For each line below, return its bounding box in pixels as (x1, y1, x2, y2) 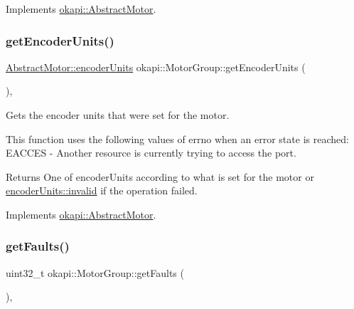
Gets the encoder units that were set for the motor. (6, 108, 230, 122)
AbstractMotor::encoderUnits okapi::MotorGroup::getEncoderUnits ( (6, 59, 306, 74)
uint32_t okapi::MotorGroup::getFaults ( (6, 265, 184, 280)
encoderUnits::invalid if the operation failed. (6, 183, 198, 198)
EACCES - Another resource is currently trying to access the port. (6, 145, 296, 160)
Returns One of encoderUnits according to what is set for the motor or (6, 169, 314, 184)
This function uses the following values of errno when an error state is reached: (6, 131, 349, 146)
